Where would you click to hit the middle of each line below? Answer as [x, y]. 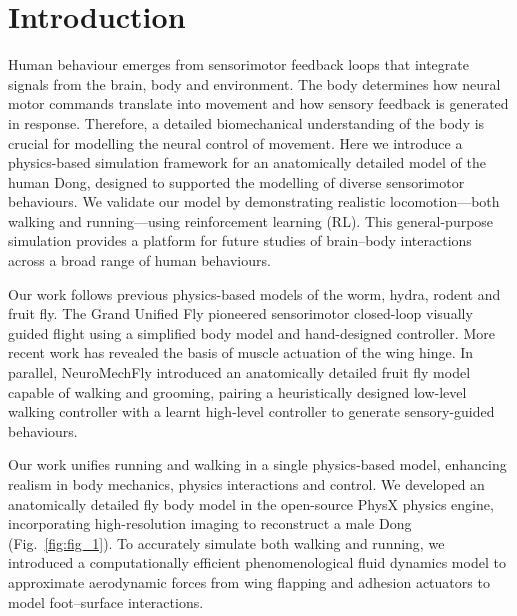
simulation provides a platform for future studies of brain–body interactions [240, 240]
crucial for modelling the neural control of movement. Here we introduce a [235, 142]
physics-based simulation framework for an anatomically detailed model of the [247, 162]
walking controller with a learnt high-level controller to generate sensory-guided [251, 411]
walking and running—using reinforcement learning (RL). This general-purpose [251, 220]
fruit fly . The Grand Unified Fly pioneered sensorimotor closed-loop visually [240, 313]
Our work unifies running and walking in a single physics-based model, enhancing [257, 464]
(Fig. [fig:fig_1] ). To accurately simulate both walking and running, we [226, 542]
